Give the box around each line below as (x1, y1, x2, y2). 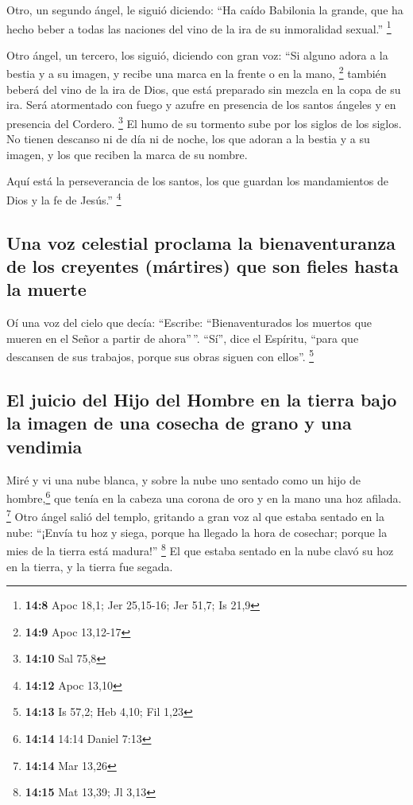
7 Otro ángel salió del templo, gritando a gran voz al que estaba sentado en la (6, 506, 384, 525)
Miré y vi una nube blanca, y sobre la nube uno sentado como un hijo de (6, 471, 361, 488)
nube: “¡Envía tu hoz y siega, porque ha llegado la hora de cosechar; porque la (6, 523, 388, 540)
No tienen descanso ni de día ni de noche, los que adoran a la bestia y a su (6, 130, 370, 147)
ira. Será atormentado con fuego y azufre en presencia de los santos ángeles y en (6, 96, 396, 113)
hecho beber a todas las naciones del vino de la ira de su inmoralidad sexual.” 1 (6, 17, 392, 37)
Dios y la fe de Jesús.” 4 (6, 189, 122, 208)
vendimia (6, 434, 83, 458)
